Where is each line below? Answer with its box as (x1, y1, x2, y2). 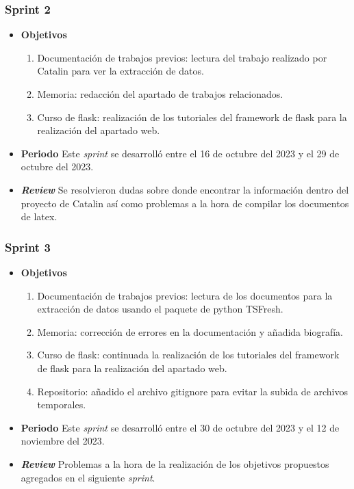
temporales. (37, 397, 86, 412)
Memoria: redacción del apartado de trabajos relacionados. (37, 87, 283, 101)
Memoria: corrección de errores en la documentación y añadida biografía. (37, 324, 344, 339)
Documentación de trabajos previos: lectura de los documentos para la (37, 288, 333, 302)
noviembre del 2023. (21, 434, 105, 448)
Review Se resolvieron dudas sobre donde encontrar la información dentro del (21, 182, 349, 196)
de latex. (21, 209, 58, 224)
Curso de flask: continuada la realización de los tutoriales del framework (37, 347, 340, 362)
